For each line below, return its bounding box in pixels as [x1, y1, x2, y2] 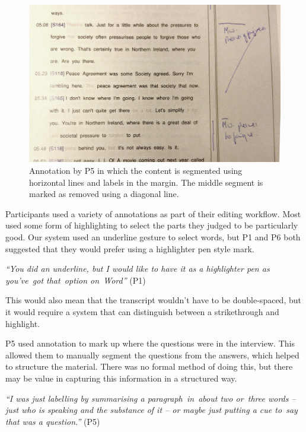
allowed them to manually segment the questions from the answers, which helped [5, 348, 299, 361]
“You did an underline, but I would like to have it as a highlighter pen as [5, 262, 270, 275]
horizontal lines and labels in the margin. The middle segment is [29, 176, 263, 188]
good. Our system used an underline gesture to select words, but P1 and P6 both [5, 230, 301, 243]
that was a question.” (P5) [5, 415, 100, 427]
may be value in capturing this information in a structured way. [5, 371, 237, 384]
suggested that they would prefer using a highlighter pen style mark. [5, 242, 254, 255]
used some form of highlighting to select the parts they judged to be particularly [5, 219, 298, 231]
